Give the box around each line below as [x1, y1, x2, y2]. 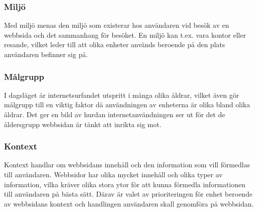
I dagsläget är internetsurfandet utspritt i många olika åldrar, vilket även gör [4, 89, 239, 100]
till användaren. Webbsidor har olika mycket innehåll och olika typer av [4, 169, 223, 179]
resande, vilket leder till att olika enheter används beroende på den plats [4, 39, 225, 50]
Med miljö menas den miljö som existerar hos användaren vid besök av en [4, 20, 229, 30]
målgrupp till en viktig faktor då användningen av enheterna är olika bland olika [4, 99, 250, 110]
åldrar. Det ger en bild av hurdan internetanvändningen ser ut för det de [4, 109, 225, 119]
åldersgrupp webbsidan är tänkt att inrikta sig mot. [4, 119, 162, 129]
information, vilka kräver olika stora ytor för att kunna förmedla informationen [4, 179, 246, 189]
